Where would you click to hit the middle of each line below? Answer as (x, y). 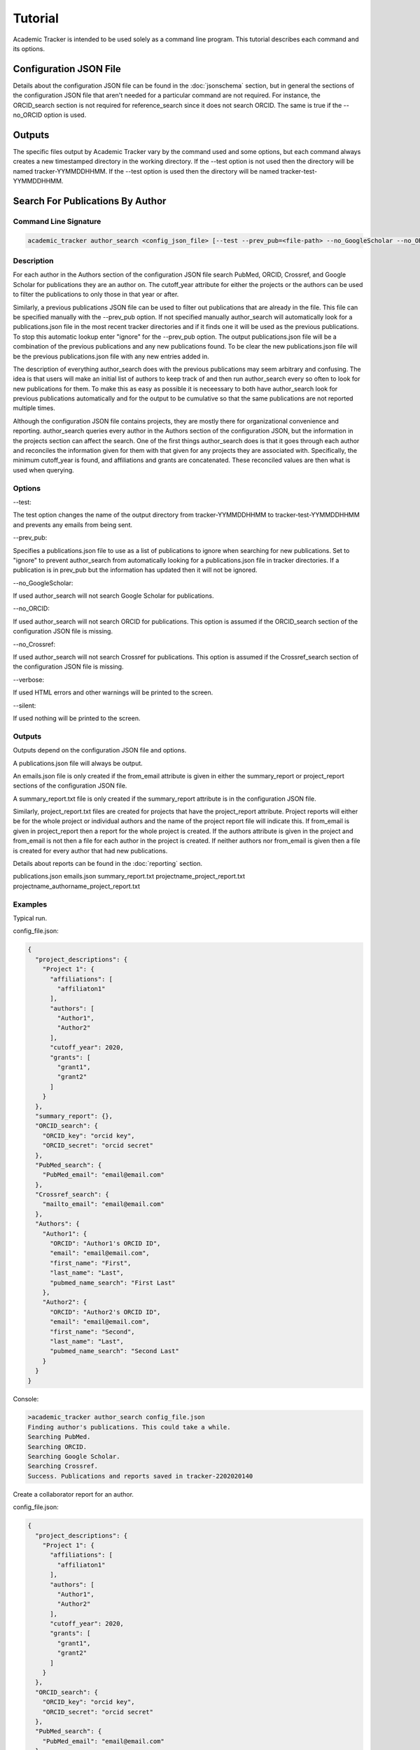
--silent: (24, 705)
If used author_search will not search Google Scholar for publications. (113, 596)
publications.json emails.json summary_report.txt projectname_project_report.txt (129, 876)
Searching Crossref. (63, 1466)
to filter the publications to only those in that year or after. (96, 295)
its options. (29, 48)
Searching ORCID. (57, 1447)
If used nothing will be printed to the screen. (77, 718)
